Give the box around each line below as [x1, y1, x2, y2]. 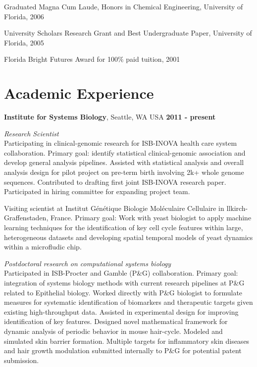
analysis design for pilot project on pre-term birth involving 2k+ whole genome [4, 167, 244, 177]
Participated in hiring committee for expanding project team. [4, 186, 190, 197]
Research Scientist [4, 128, 59, 138]
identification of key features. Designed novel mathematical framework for [4, 316, 228, 326]
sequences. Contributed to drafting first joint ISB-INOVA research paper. [4, 176, 226, 187]
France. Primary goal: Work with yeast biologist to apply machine [50, 212, 252, 223]
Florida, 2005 [4, 37, 44, 47]
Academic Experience [4, 83, 154, 103]
